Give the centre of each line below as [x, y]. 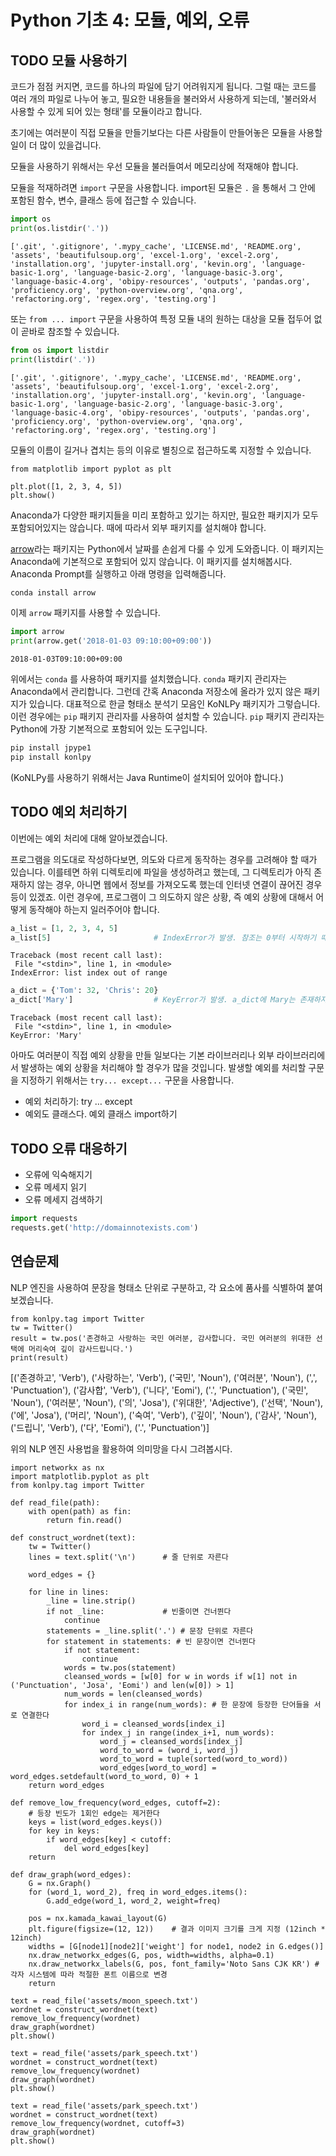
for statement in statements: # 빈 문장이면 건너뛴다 [151, 1641]
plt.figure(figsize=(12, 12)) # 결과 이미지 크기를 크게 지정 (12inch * [177, 1929]
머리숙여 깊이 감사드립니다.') [81, 1349]
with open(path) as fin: [80, 1511]
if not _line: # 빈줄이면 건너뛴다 [139, 1611]
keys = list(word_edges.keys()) [95, 1822]
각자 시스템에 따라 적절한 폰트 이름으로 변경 [89, 1974]
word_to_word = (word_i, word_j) [169, 1750]
